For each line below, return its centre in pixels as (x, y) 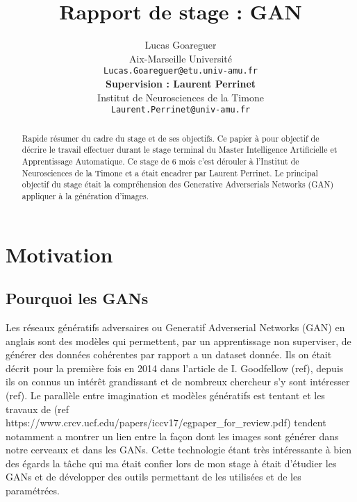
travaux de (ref (38, 409)
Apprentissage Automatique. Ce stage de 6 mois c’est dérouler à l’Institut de (160, 161)
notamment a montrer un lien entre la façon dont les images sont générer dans (172, 436)
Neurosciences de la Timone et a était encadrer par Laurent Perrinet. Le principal (170, 173)
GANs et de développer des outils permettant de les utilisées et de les (153, 477)
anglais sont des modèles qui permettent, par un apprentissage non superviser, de (178, 341)
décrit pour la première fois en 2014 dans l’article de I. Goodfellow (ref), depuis (175, 368)
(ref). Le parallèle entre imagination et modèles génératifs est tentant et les (165, 395)
